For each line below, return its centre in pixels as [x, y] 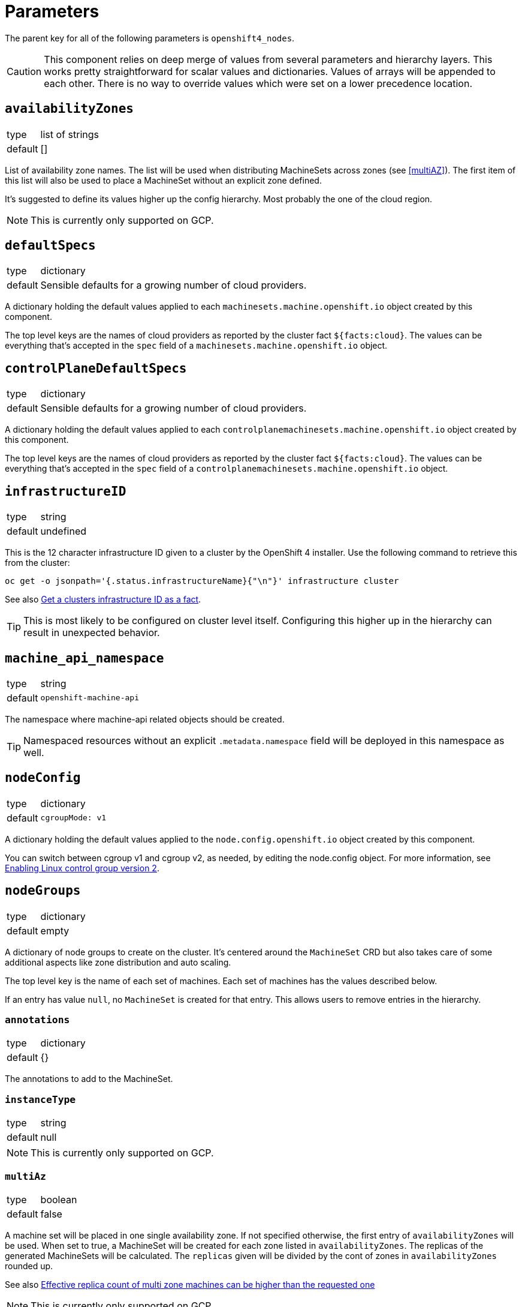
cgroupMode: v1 [73, 818]
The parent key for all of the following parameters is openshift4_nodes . [150, 38]
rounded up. [29, 1266]
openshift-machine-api [90, 698]
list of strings [70, 134]
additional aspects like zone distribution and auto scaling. [118, 962]
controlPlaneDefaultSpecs [96, 368]
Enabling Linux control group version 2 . [82, 868]
